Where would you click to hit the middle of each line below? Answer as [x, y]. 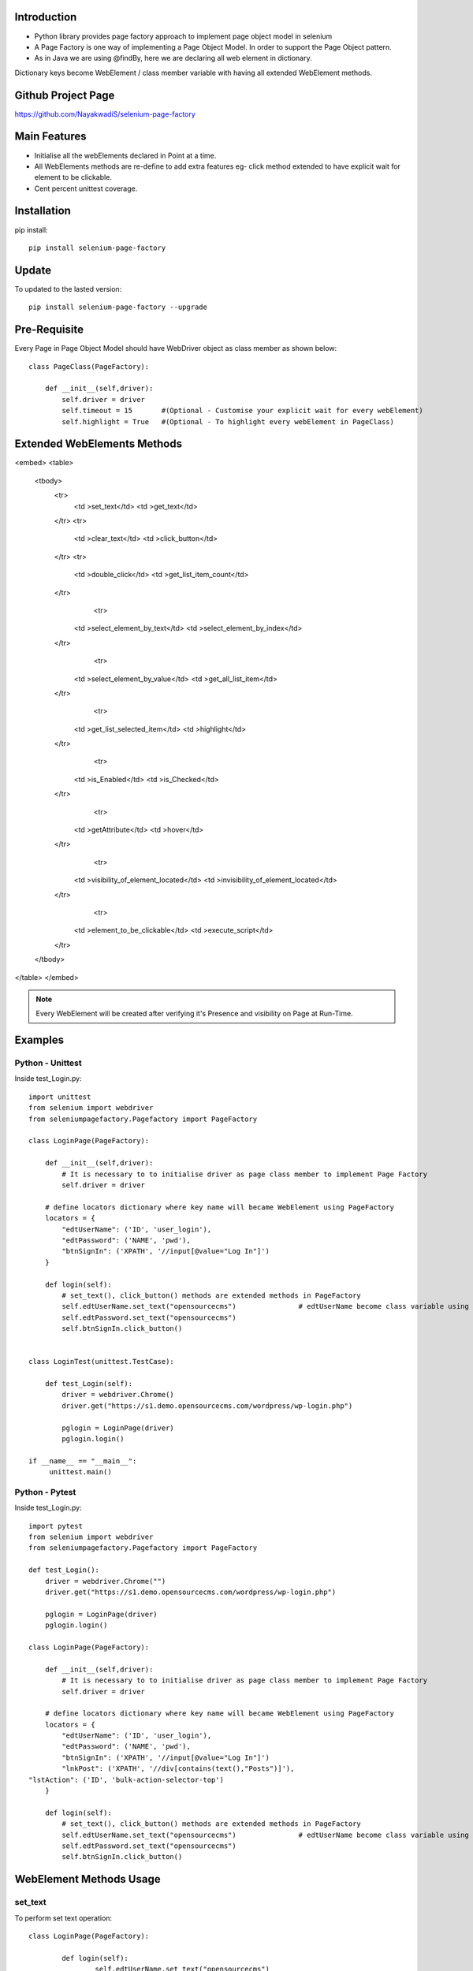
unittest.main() [80, 1472]
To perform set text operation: [63, 1918]
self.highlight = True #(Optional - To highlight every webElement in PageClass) [228, 421]
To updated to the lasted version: [68, 289]
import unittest [60, 1097]
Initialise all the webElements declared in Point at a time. [125, 155]
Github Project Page [65, 95]
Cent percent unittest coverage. [86, 188]
